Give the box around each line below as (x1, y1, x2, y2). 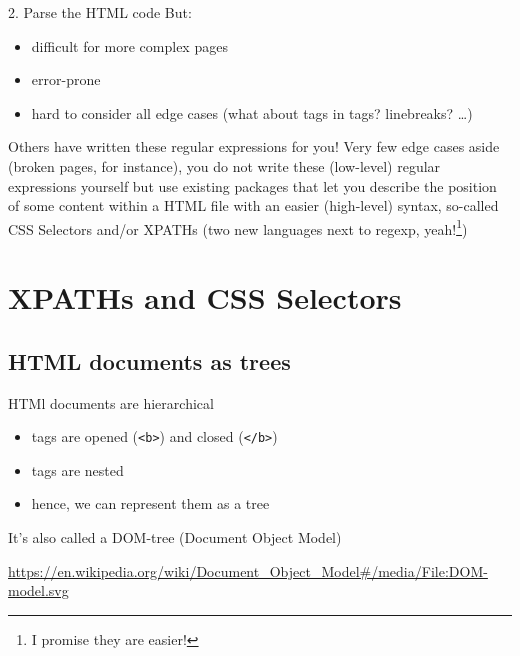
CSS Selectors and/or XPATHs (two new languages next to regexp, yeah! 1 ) (8, 215, 468, 239)
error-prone (31, 69, 101, 90)
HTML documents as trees (8, 345, 291, 376)
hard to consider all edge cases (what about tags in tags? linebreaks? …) (31, 102, 473, 123)
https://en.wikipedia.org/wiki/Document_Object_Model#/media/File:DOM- (8, 560, 488, 581)
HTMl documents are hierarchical (8, 392, 214, 413)
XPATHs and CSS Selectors (8, 277, 402, 318)
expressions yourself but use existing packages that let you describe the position (8, 175, 497, 196)
